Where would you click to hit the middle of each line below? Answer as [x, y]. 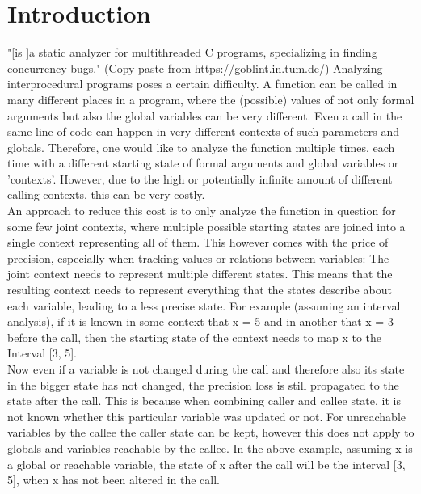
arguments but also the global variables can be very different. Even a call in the [205, 115]
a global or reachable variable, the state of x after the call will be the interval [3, [206, 464]
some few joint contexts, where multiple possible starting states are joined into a [206, 226]
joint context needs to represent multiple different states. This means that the [200, 274]
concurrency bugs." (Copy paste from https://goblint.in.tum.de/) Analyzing [195, 68]
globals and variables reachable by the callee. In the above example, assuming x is [210, 448]
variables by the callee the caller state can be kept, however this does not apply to [211, 432]
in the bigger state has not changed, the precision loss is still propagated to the [203, 384]
